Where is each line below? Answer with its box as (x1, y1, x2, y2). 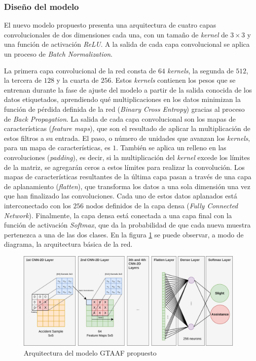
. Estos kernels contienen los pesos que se (111, 75, 236, 85)
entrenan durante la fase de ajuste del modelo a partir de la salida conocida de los (4, 84, 252, 95)
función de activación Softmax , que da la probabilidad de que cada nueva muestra (4, 220, 251, 230)
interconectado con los (4, 200, 71, 210)
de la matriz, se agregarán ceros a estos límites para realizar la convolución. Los (4, 162, 245, 172)
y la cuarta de (56, 75, 99, 85)
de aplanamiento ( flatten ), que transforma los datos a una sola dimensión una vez (4, 181, 251, 191)
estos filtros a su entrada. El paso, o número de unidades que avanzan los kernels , (4, 132, 250, 143)
